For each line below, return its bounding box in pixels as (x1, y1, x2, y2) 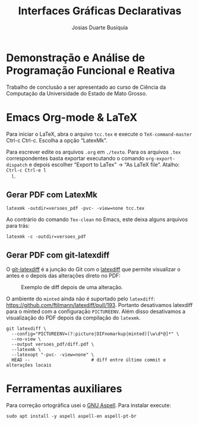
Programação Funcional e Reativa (6, 64, 175, 77)
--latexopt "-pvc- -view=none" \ (11, 352, 94, 358)
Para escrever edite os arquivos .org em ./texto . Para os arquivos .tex (6, 148, 181, 156)
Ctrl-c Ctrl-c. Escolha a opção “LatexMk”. (6, 137, 108, 144)
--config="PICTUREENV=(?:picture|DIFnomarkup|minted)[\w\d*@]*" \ (11, 331, 179, 337)
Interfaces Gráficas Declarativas (18, 4, 182, 18)
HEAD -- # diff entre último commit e (11, 357, 166, 363)
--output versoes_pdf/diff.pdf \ (11, 342, 94, 348)
